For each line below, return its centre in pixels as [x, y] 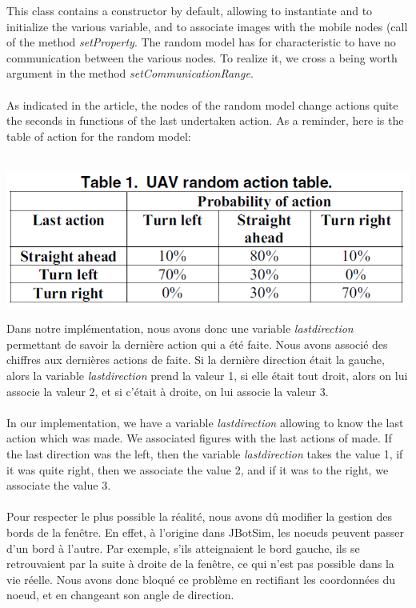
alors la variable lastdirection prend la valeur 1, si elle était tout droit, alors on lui [207, 375]
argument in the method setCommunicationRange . [130, 73]
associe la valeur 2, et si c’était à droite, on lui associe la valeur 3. [168, 391]
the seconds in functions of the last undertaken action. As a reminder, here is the [205, 120]
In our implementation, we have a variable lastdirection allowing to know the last [205, 422]
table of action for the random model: [99, 136]
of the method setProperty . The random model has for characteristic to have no [201, 42]
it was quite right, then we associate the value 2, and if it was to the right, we [198, 469]
